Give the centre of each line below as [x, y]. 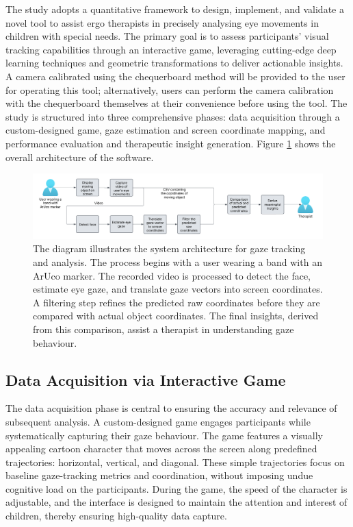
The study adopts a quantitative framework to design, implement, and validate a [175, 9]
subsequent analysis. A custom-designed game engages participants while [158, 421]
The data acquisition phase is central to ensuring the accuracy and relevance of [171, 408]
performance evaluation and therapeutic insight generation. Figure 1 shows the [171, 143]
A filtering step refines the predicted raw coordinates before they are [176, 302]
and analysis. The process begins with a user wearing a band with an [178, 261]
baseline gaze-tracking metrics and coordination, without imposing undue [159, 475]
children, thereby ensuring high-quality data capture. [116, 516]
